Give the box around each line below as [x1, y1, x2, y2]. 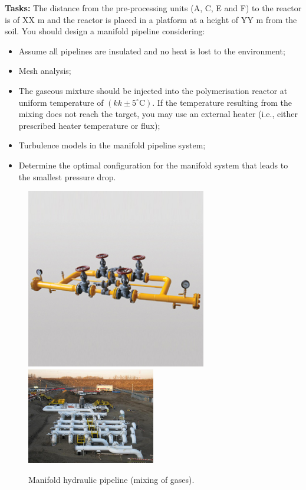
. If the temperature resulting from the [152, 96, 292, 108]
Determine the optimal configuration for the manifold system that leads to [18, 158, 288, 171]
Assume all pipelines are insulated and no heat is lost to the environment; [18, 44, 285, 57]
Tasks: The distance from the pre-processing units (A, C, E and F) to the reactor [5, 2, 302, 14]
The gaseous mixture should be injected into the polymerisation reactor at [18, 84, 288, 96]
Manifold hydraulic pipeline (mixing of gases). [28, 473, 195, 485]
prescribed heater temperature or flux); [18, 119, 160, 131]
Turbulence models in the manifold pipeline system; [18, 139, 206, 151]
